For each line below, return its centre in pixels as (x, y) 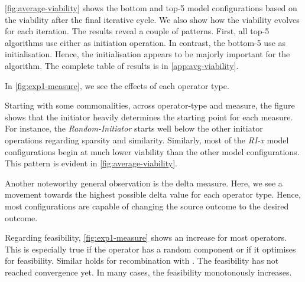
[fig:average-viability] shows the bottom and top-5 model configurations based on (151, 8)
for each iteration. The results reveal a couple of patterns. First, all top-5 (137, 31)
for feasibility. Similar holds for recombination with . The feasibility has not (142, 260)
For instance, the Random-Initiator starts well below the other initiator (134, 128)
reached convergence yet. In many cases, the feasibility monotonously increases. (148, 272)
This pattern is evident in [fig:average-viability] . (91, 163)
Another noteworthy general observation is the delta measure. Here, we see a (144, 183)
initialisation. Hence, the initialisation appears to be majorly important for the (147, 54)
